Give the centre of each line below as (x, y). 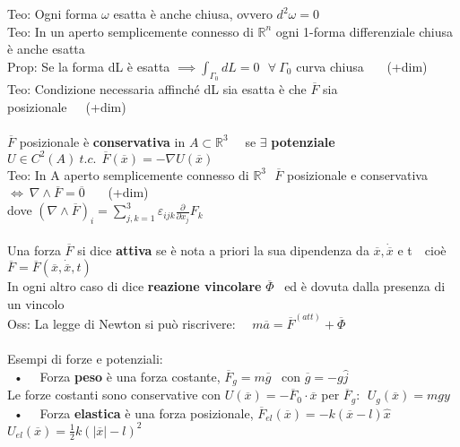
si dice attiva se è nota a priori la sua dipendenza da (223, 249)
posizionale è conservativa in (102, 141)
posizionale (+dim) (67, 106)
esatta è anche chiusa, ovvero (193, 13)
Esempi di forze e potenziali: (85, 359)
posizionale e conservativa (357, 174)
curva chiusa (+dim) (362, 66)
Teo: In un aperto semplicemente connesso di (130, 31)
